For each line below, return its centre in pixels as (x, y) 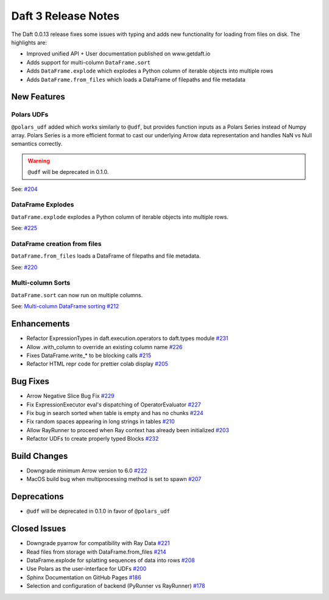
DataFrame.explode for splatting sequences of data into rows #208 (111, 560)
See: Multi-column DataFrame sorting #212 (65, 306)
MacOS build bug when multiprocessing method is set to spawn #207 (114, 479)
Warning (39, 161)
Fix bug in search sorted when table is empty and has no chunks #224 (115, 413)
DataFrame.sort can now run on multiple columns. (77, 295)
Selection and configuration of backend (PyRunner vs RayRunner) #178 (116, 586)
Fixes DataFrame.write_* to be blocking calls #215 (89, 355)
